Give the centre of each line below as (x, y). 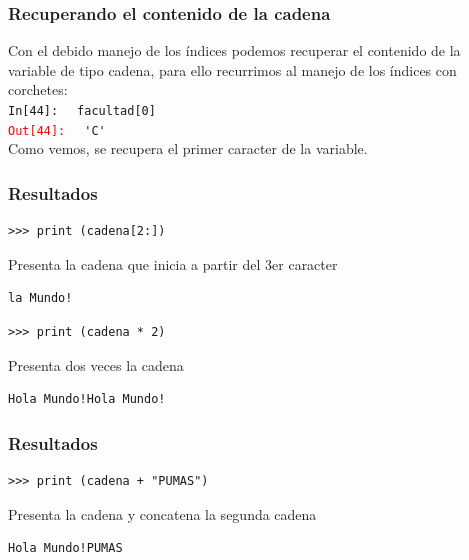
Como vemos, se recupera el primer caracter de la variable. (188, 148)
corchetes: (38, 89)
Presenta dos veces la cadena (96, 364)
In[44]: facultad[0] (82, 111)
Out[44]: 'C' (57, 130)
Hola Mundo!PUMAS (65, 548)
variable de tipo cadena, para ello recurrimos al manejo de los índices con (232, 69)
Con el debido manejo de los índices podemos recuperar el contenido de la (234, 50)
